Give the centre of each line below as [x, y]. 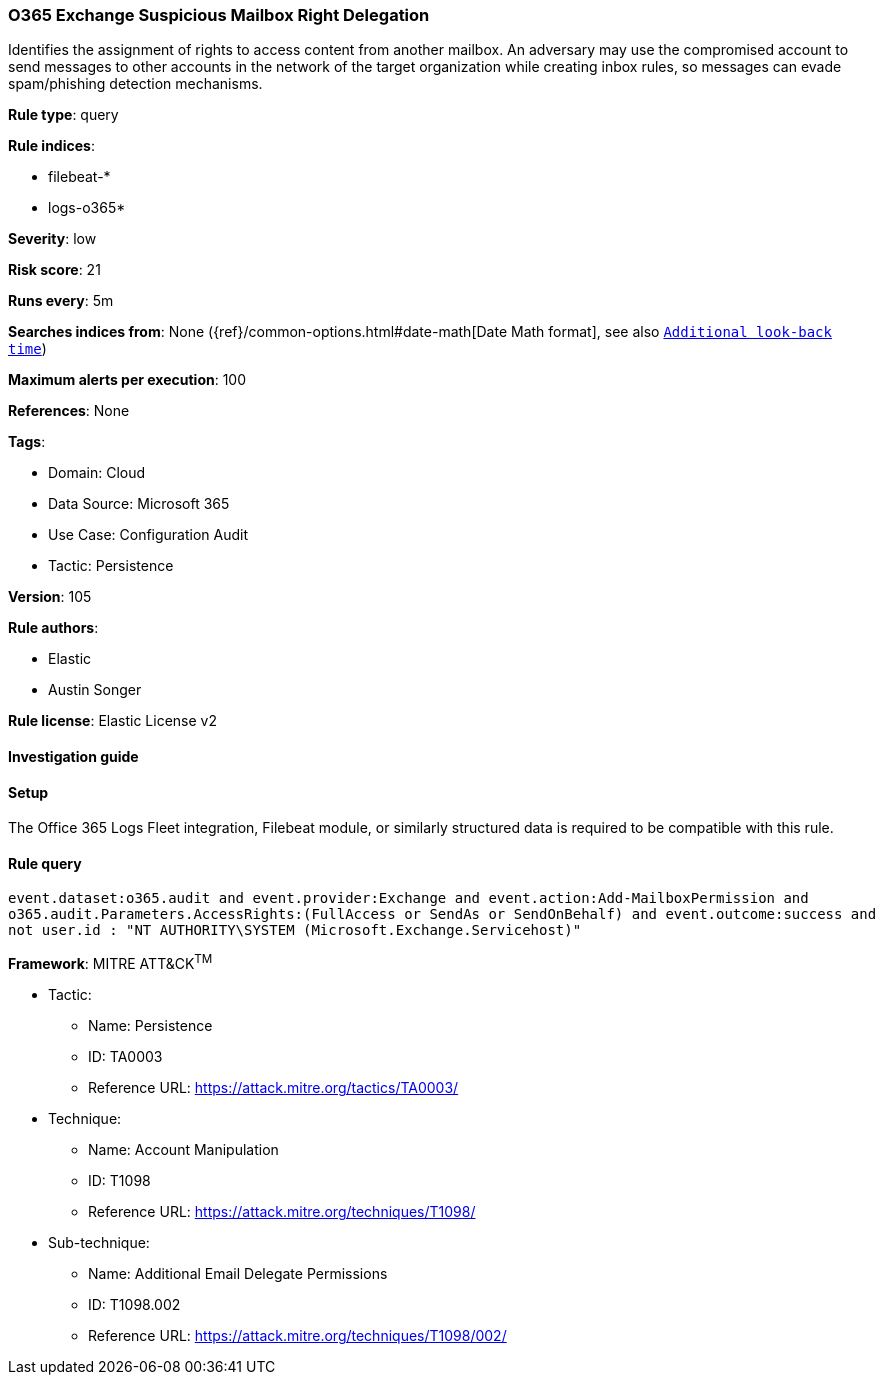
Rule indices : [51, 146]
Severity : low [52, 239]
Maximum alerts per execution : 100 [127, 380]
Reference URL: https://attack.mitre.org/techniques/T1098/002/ [297, 1336]
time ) [27, 349]
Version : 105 [50, 597]
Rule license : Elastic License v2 [112, 721]
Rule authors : [53, 628]
